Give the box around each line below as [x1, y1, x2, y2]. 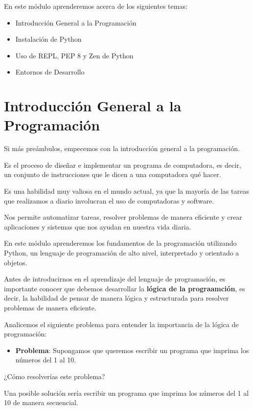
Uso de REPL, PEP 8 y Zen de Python [15, 50, 134, 60]
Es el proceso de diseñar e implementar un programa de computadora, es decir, [4, 159, 241, 170]
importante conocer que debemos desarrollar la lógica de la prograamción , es [4, 283, 245, 293]
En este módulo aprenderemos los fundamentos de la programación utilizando [4, 238, 237, 248]
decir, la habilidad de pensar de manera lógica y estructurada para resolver [4, 293, 229, 303]
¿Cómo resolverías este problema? [4, 371, 105, 381]
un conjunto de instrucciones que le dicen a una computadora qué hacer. [4, 169, 221, 179]
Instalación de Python [15, 34, 82, 44]
